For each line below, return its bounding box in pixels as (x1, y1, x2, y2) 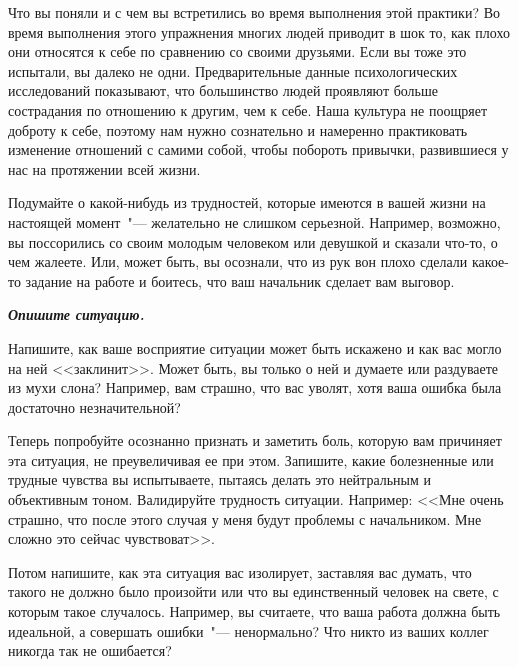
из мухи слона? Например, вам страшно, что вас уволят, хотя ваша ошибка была (8, 377, 502, 398)
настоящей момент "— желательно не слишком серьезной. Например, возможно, (8, 211, 501, 232)
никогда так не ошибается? (8, 640, 172, 661)
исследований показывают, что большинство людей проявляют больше (8, 80, 438, 101)
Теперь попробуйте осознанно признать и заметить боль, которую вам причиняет (8, 430, 502, 451)
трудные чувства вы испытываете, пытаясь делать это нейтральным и (8, 469, 432, 490)
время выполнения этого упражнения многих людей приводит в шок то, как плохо (8, 21, 510, 42)
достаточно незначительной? (8, 396, 181, 417)
